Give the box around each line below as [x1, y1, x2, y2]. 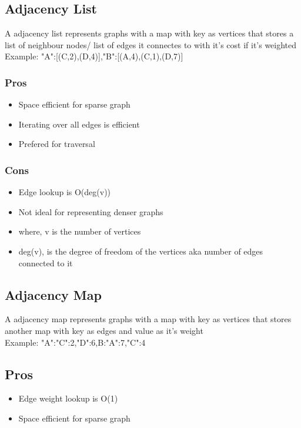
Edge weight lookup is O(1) [18, 392, 118, 404]
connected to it [18, 256, 73, 269]
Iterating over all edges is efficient [18, 118, 140, 130]
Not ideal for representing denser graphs [18, 205, 163, 218]
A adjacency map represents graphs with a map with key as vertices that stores [5, 313, 292, 325]
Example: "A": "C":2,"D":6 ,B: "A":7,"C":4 [5, 336, 146, 348]
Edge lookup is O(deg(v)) [18, 186, 111, 198]
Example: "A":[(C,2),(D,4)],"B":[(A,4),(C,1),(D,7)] [5, 50, 183, 62]
